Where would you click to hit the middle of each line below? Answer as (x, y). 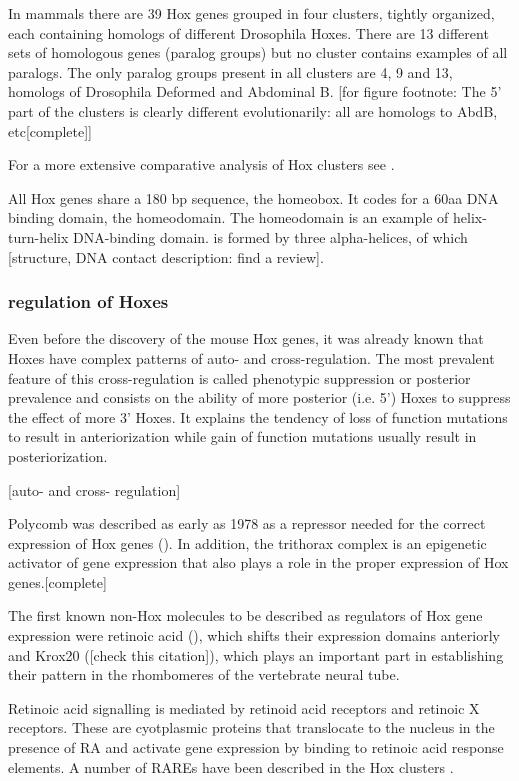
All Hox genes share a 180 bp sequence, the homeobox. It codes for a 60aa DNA (253, 197)
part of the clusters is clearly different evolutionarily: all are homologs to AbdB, (253, 110)
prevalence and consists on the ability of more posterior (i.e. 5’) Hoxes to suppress (259, 397)
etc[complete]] (50, 130)
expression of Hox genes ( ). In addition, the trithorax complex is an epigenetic (247, 542)
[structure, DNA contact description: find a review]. (166, 256)
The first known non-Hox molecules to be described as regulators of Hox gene (245, 615)
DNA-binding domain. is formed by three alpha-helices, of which (270, 236)
